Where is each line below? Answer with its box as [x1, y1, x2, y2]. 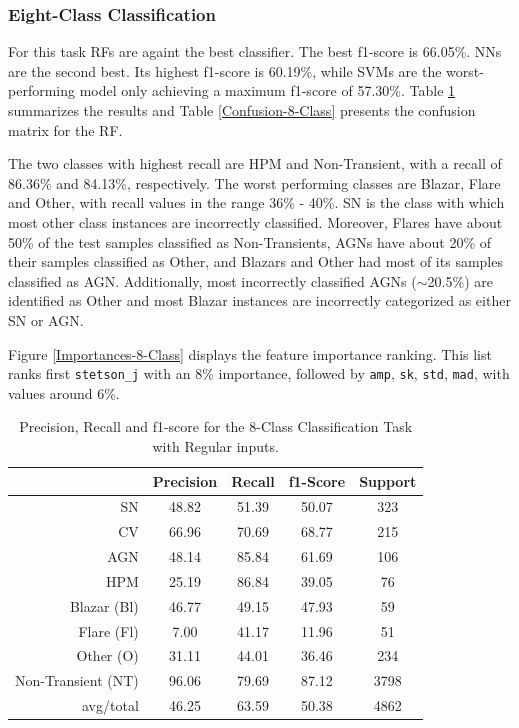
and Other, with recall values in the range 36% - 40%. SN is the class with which [8, 192, 505, 213]
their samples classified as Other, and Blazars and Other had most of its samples [8, 251, 503, 272]
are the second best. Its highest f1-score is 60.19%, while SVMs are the [8, 60, 442, 81]
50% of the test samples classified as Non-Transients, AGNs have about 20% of [8, 231, 491, 252]
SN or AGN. [8, 309, 84, 330]
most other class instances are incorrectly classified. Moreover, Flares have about [8, 211, 503, 232]
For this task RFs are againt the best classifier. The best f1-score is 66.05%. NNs [8, 41, 502, 62]
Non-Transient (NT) [15, 670, 139, 691]
